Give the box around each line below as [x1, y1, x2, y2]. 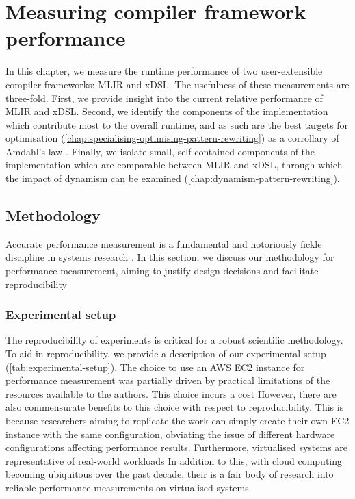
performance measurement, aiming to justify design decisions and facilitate [5, 264, 319, 278]
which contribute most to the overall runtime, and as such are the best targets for [5, 117, 349, 131]
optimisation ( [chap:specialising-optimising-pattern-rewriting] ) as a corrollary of [5, 131, 339, 145]
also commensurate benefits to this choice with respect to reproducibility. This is [5, 400, 344, 414]
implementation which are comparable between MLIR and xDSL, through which [5, 157, 343, 172]
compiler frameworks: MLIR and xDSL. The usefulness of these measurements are [5, 77, 350, 91]
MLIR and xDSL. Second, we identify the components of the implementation [5, 104, 328, 118]
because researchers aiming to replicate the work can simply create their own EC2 [5, 413, 350, 428]
